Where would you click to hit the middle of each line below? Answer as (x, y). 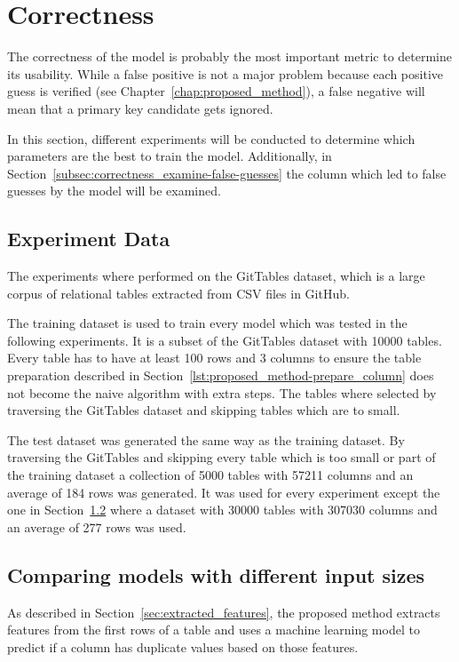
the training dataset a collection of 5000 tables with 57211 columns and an (210, 475)
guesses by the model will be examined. (114, 191)
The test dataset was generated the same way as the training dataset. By (206, 439)
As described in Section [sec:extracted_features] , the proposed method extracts (224, 612)
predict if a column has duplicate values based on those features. (183, 646)
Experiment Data (89, 239)
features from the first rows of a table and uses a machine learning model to (214, 630)
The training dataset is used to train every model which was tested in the (207, 323)
